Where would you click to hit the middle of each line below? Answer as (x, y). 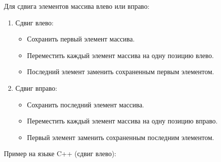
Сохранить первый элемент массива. (81, 39)
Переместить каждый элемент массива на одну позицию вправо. (122, 121)
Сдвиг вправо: (36, 88)
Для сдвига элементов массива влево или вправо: (77, 6)
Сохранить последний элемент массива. (86, 104)
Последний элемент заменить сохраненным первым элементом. (120, 71)
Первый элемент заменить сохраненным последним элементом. (120, 137)
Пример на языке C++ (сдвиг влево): (60, 153)
